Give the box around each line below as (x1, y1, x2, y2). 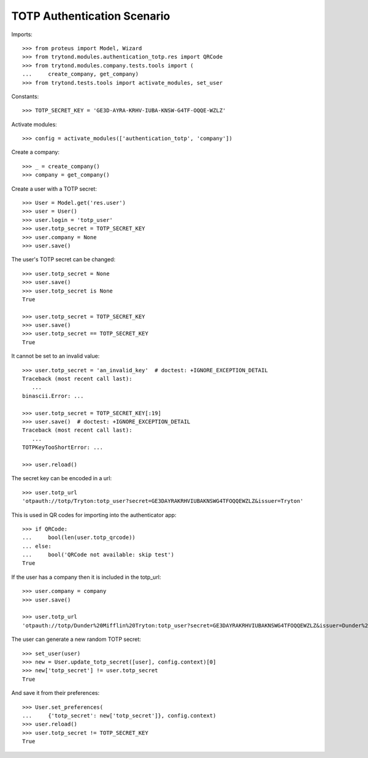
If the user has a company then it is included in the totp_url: (11, 573, 161, 581)
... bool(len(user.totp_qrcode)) (22, 534, 136, 541)
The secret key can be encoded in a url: (11, 475, 112, 482)
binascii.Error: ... (22, 392, 84, 399)
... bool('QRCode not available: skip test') (22, 551, 175, 558)
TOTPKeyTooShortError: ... (22, 444, 104, 451)
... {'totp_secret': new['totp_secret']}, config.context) (22, 712, 217, 719)
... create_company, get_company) (22, 71, 139, 78)
